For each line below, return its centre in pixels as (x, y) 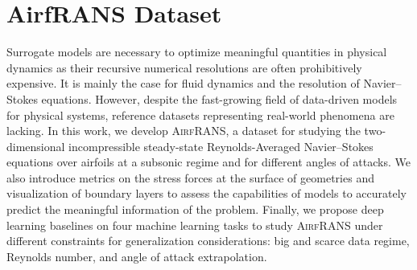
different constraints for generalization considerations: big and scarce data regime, (208, 241)
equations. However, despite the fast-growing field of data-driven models (219, 98)
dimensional (36, 146)
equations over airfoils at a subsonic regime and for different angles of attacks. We (208, 162)
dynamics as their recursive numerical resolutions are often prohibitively (184, 67)
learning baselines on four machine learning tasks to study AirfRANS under (195, 225)
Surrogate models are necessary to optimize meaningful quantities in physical (197, 52)
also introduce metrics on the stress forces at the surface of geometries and (190, 177)
